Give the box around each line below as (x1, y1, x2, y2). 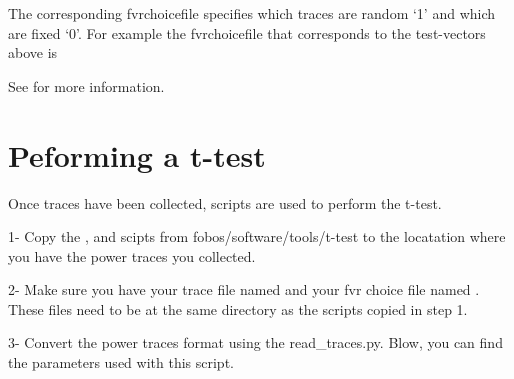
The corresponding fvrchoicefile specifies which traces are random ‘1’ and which (8, 3, 496, 23)
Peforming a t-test (8, 134, 266, 175)
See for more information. (8, 75, 165, 96)
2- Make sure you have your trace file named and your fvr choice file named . (8, 279, 480, 300)
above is (8, 42, 58, 63)
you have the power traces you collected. (8, 245, 256, 266)
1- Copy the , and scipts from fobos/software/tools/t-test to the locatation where (8, 226, 506, 247)
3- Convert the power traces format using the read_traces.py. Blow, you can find (8, 332, 503, 353)
